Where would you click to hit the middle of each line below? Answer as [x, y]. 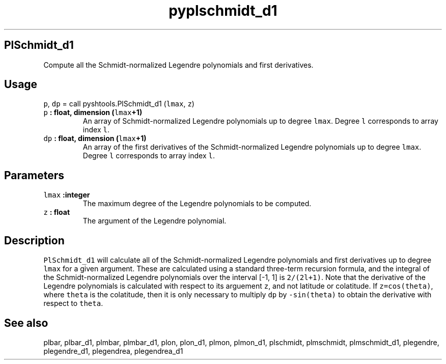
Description [34, 240]
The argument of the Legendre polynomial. [155, 221]
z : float [57, 212]
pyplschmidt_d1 [223, 11]
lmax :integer [67, 195]
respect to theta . [73, 303]
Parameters [34, 175]
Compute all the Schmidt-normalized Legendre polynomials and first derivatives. [178, 65]
